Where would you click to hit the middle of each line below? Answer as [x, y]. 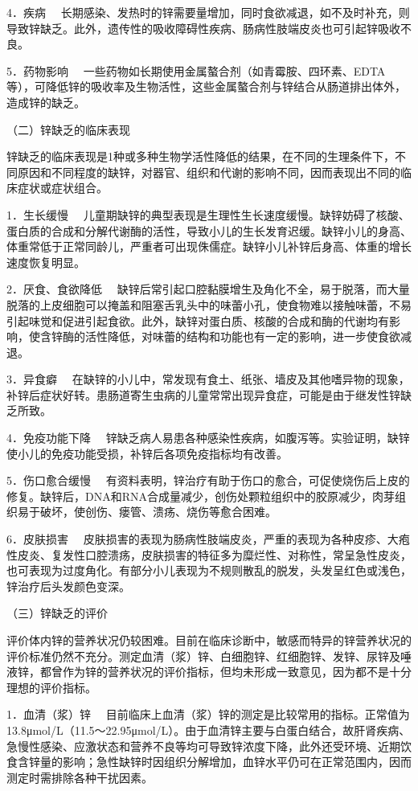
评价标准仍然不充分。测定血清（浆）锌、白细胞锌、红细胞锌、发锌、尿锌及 [203, 656]
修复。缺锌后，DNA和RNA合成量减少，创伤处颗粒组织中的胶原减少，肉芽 [201, 496]
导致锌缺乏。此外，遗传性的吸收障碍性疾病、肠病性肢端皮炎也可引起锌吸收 [203, 28]
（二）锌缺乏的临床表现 [68, 129]
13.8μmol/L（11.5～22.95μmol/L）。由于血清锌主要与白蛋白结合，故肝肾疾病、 [209, 730]
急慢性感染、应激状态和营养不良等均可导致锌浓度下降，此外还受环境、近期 [203, 746]
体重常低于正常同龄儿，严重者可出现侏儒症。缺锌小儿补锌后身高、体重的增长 [209, 246]
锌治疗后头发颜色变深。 [68, 586]
